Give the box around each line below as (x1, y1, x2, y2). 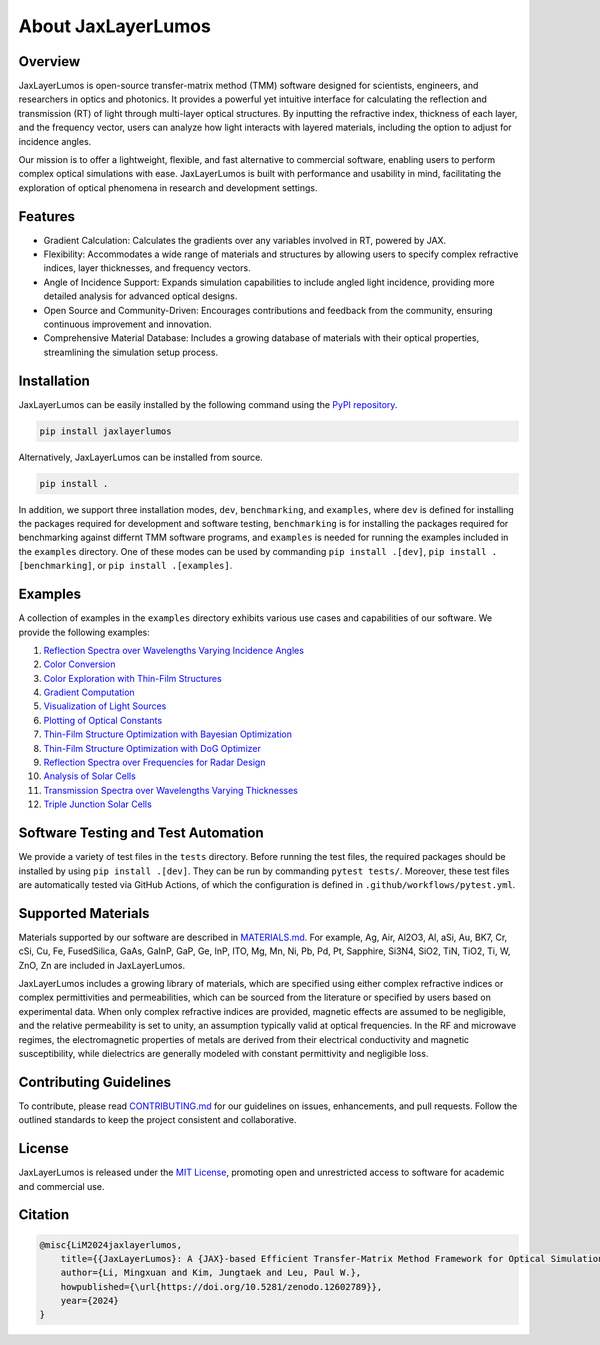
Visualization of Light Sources (43, 700, 167, 712)
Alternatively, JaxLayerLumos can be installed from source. (18, 451, 264, 463)
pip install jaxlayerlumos (39, 425, 172, 437)
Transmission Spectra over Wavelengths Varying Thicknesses (43, 784, 299, 796)
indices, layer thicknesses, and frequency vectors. (43, 262, 251, 274)
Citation (18, 1206, 70, 1224)
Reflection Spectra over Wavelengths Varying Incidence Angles (43, 644, 305, 656)
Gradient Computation (43, 686, 135, 699)
